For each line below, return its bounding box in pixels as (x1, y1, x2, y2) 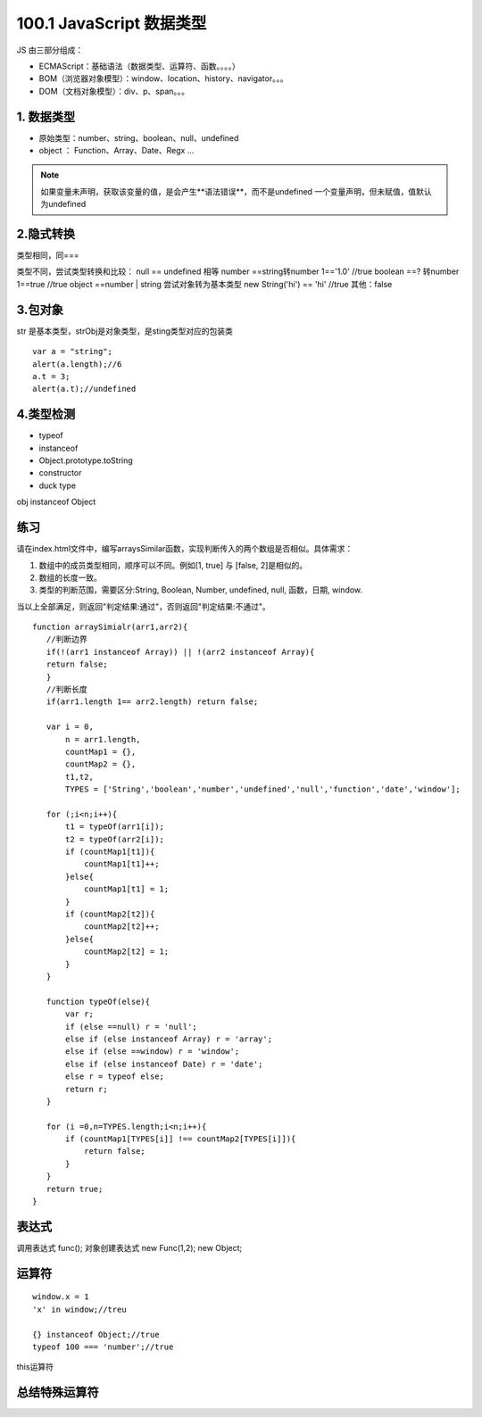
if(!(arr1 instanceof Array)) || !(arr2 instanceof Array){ (46, 647, 315, 657)
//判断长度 (46, 684, 88, 695)
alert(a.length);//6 (32, 359, 122, 369)
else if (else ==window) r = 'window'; (65, 1047, 240, 1057)
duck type (38, 480, 76, 491)
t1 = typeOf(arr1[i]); (65, 822, 165, 832)
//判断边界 (46, 634, 88, 644)
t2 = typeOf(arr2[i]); (65, 834, 165, 844)
